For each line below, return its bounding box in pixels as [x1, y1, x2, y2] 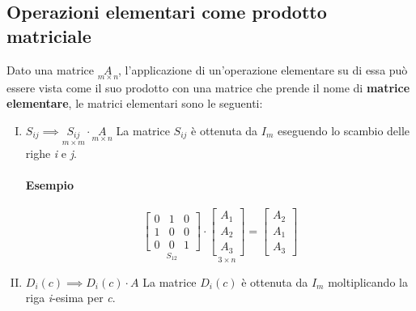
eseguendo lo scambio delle [277, 122, 410, 138]
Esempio [25, 176, 74, 193]
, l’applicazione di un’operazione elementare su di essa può [118, 61, 408, 78]
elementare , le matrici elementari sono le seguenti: [6, 95, 263, 112]
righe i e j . [25, 144, 77, 161]
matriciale [6, 23, 91, 48]
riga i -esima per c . [25, 289, 116, 306]
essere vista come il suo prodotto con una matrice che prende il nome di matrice [6, 79, 410, 96]
